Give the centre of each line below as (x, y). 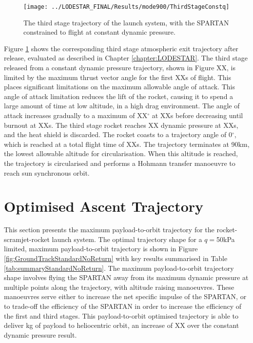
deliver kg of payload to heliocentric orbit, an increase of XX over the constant (122, 325)
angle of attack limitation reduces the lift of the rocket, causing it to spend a (119, 96)
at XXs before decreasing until (197, 115)
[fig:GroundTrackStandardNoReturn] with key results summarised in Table (116, 258)
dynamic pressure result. (40, 334)
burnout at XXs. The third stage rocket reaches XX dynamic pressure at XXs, (121, 125)
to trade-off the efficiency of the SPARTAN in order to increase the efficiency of (123, 306)
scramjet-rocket (27, 239)
